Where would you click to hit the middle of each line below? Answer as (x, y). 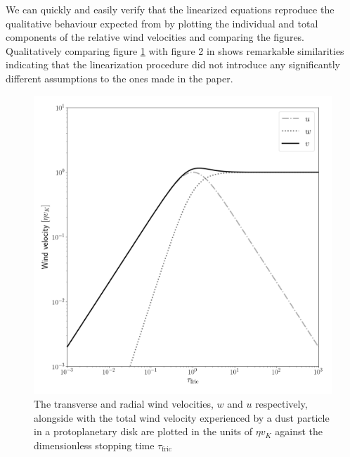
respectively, (281, 404)
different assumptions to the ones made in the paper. (119, 78)
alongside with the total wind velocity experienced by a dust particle (182, 417)
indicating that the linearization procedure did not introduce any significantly (173, 64)
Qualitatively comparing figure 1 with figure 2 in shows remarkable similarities (175, 50)
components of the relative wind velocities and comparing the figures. (155, 37)
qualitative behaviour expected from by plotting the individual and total (162, 23)
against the (299, 431)
